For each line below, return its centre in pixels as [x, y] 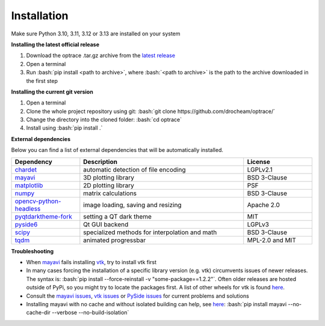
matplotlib [29, 185]
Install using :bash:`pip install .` [64, 128]
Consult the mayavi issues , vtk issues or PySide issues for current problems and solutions [138, 296]
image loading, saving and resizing [132, 205]
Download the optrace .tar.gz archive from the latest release [101, 56]
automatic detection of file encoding [135, 169]
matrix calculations [110, 193]
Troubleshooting [32, 251]
